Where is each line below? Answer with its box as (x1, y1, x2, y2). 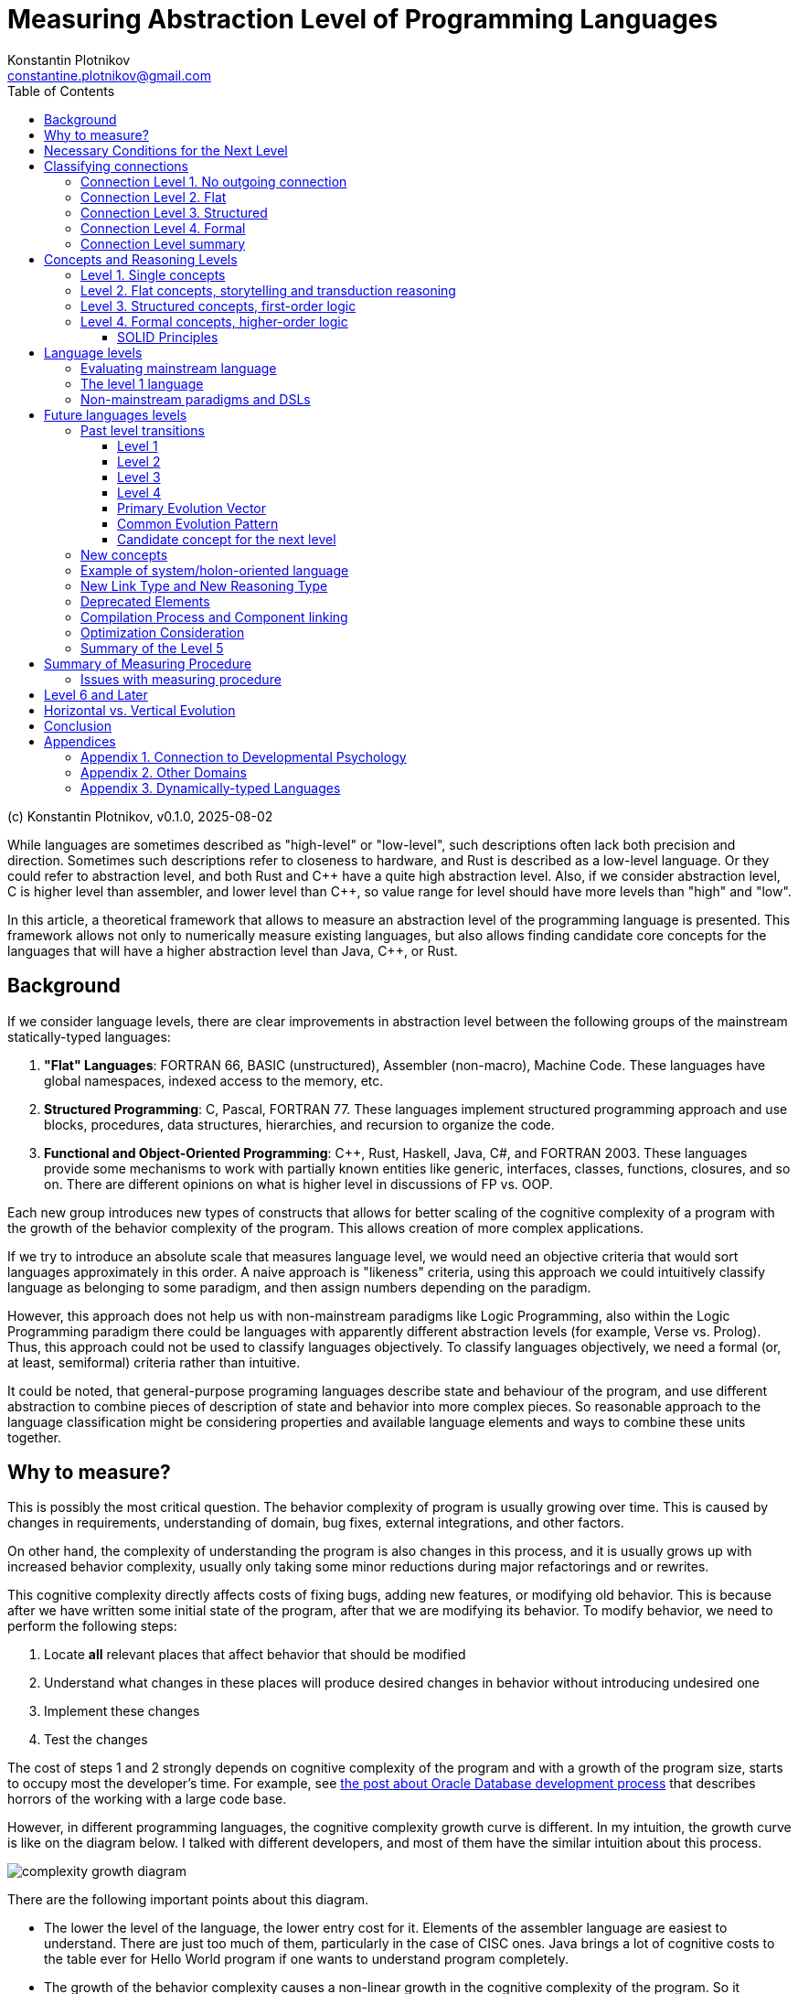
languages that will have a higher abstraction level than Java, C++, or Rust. (7, 942, 458, 959)
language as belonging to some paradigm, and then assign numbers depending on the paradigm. (7, 1279, 591, 1295)
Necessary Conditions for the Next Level (44, 142, 288, 158)
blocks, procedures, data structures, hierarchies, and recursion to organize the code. (44, 1116, 555, 1132)
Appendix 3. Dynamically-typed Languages (80, 779, 341, 796)
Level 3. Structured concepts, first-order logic (80, 297, 356, 314)
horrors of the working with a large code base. (7, 1791, 287, 1807)
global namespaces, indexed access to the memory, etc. (44, 1072, 384, 1088)
